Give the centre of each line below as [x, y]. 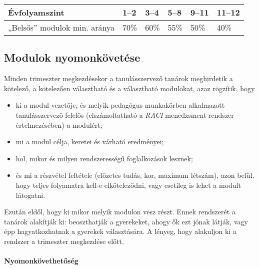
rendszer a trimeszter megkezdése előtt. [64, 241]
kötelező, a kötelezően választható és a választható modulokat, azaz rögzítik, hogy [129, 88]
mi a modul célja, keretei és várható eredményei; [90, 142]
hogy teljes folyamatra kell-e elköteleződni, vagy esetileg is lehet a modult [128, 185]
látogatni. [30, 195]
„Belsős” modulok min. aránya [61, 27]
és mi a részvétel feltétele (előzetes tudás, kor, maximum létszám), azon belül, [135, 175]
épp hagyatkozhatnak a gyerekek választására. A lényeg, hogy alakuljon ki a [120, 231]
